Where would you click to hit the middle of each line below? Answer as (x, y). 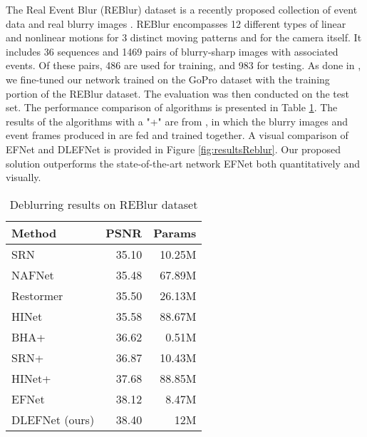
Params (175, 232)
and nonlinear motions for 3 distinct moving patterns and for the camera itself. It (184, 37)
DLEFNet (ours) (53, 419)
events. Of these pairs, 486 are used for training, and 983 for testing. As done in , (183, 65)
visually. (24, 177)
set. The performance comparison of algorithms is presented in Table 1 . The (172, 107)
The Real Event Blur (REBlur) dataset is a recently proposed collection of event (182, 9)
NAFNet (33, 274)
